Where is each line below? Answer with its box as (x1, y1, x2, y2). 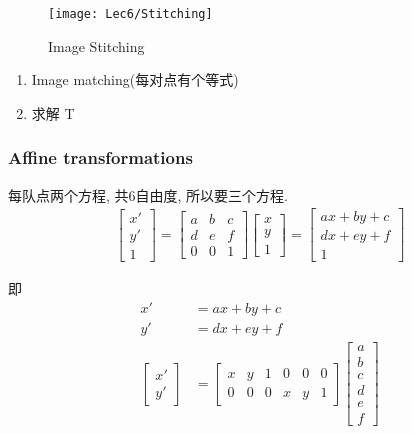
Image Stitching (48, 35, 145, 56)
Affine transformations (8, 145, 193, 170)
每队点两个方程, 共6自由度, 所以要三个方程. (8, 184, 288, 205)
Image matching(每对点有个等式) (31, 69, 239, 90)
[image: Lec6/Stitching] (48, 7, 213, 21)
